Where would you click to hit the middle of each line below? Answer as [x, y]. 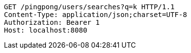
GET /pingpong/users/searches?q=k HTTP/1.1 [89, 7]
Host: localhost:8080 [46, 30]
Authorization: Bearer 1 [52, 22]
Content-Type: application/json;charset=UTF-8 [95, 15]
